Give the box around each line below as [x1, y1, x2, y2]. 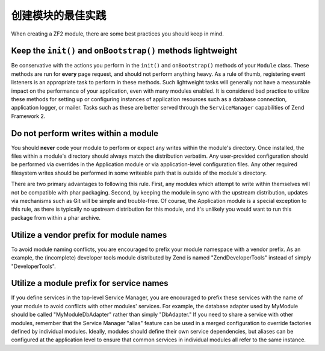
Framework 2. [11, 112, 46, 120]
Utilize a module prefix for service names [11, 278, 169, 288]
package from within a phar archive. [11, 214, 101, 221]
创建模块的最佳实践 [11, 9, 107, 22]
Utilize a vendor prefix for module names [11, 229, 167, 240]
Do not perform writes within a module [11, 128, 159, 138]
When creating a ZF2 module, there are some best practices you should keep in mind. [11, 30, 224, 37]
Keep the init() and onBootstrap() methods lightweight [11, 46, 238, 56]
